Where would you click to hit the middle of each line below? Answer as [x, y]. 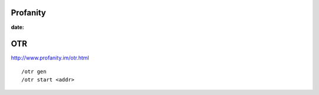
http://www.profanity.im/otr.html [50, 58]
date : [17, 27]
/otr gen [34, 71]
